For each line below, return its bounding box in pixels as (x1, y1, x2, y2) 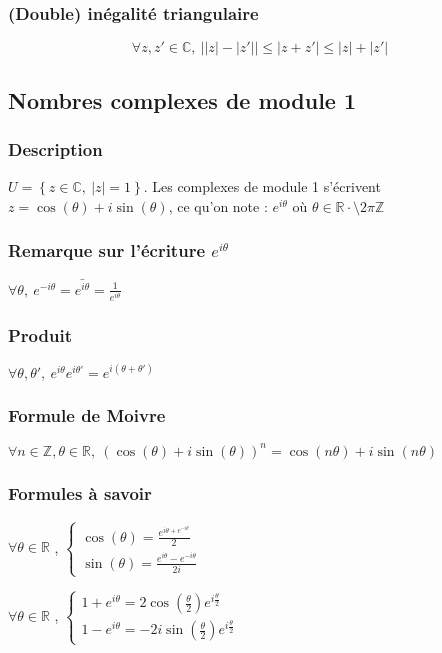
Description (8, 136, 103, 161)
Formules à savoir (8, 481, 152, 506)
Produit (8, 322, 72, 347)
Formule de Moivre (8, 402, 166, 427)
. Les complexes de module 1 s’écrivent (143, 176, 381, 197)
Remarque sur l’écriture (8, 238, 206, 263)
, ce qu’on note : (168, 195, 268, 216)
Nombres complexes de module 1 (8, 84, 357, 115)
